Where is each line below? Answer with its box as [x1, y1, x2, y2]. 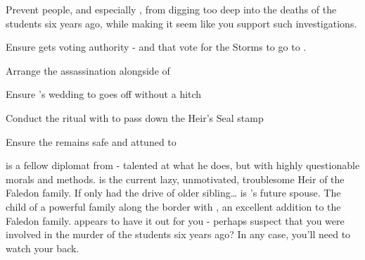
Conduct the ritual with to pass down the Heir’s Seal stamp [6, 110, 264, 125]
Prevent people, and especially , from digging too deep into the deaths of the [6, 2, 337, 16]
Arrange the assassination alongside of [6, 63, 170, 78]
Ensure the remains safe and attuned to [6, 134, 177, 149]
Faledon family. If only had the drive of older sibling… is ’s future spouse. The [6, 185, 341, 200]
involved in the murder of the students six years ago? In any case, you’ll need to [6, 227, 351, 242]
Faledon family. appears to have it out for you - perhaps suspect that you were [6, 213, 345, 228]
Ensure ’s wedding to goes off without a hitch [6, 87, 202, 101]
